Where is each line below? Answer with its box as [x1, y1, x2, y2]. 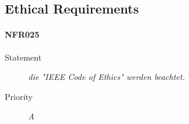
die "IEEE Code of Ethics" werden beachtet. [28, 71, 185, 83]
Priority [5, 90, 33, 102]
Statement [5, 51, 42, 63]
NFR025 [5, 28, 39, 41]
